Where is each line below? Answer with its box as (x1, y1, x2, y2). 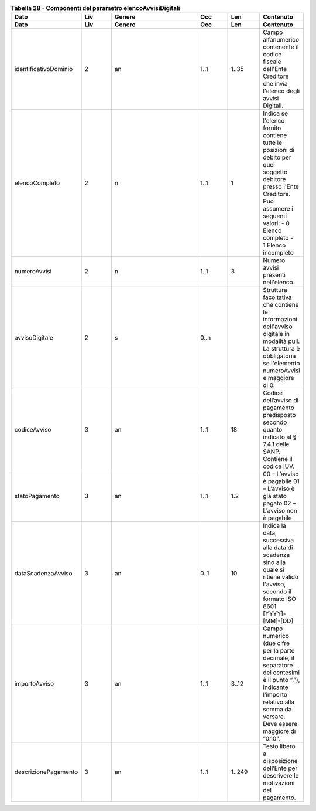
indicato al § (263, 433, 297, 441)
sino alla (263, 558, 286, 566)
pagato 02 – (263, 499, 296, 507)
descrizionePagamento (14, 768, 78, 776)
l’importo (263, 691, 288, 699)
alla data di (263, 544, 293, 552)
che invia (263, 80, 288, 88)
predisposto (263, 411, 296, 419)
